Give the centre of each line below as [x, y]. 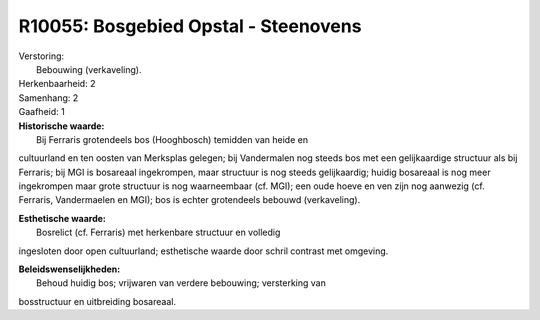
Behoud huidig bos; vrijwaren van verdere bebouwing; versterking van [181, 283]
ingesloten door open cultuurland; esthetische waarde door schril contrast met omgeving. [203, 251]
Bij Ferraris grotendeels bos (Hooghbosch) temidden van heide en [172, 139]
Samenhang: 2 [48, 97]
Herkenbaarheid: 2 [57, 84]
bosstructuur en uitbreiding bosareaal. [97, 301]
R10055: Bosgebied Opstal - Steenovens [190, 26]
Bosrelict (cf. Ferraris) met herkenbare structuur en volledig [158, 232]
